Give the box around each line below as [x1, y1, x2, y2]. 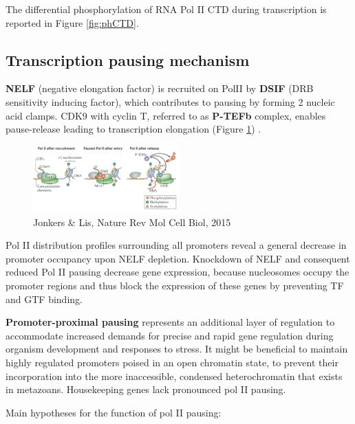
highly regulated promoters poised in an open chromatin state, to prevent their [6, 355, 338, 369]
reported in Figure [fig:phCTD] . [6, 15, 139, 30]
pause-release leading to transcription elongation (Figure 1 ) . [6, 122, 261, 136]
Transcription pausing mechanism [6, 49, 250, 70]
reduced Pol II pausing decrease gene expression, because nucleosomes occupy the [6, 265, 349, 279]
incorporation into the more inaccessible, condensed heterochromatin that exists [6, 368, 343, 383]
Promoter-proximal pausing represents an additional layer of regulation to [6, 315, 335, 329]
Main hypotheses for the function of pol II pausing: [6, 405, 222, 419]
